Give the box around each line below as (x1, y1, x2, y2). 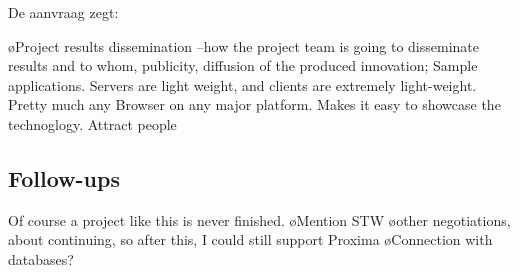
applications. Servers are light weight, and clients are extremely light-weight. (8, 74, 477, 95)
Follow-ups (8, 162, 120, 193)
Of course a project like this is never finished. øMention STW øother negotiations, (8, 209, 511, 230)
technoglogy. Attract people (8, 113, 177, 134)
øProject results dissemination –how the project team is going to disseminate (8, 35, 479, 56)
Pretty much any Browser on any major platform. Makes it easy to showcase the (8, 94, 501, 115)
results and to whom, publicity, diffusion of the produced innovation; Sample (8, 55, 478, 76)
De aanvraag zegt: (8, 2, 119, 22)
